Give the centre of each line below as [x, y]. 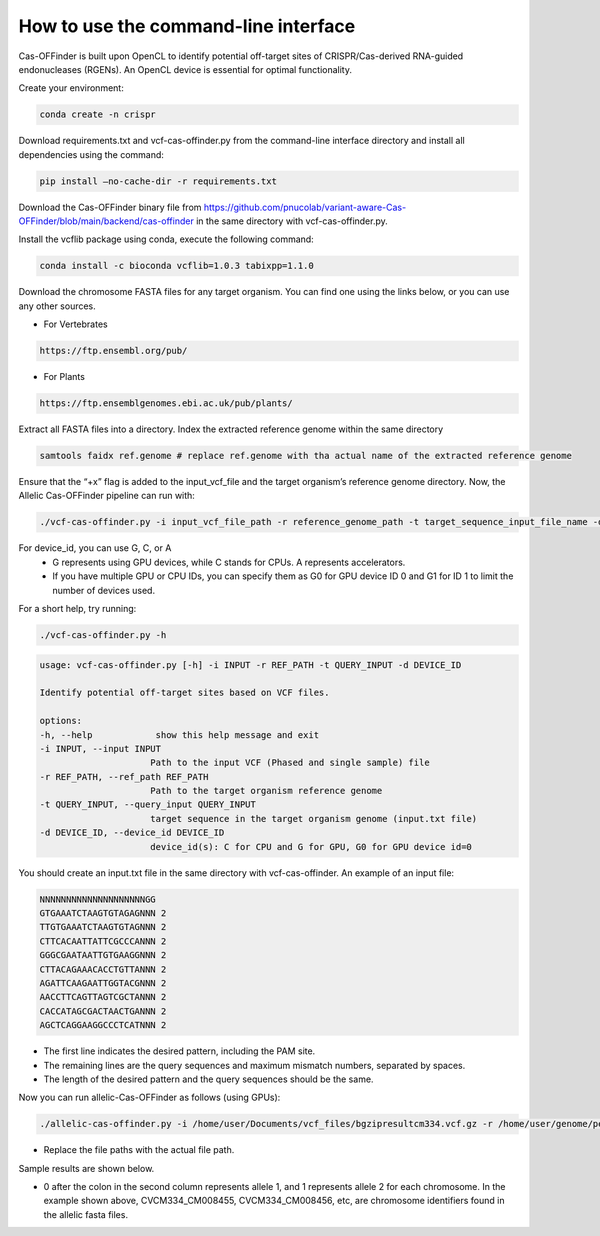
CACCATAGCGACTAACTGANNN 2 [103, 1011]
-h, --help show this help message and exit [179, 734]
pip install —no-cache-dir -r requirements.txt [158, 181]
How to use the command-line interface [187, 26]
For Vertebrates [76, 324]
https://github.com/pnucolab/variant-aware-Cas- [305, 207]
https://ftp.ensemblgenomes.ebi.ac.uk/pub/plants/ [166, 403]
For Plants [64, 377]
